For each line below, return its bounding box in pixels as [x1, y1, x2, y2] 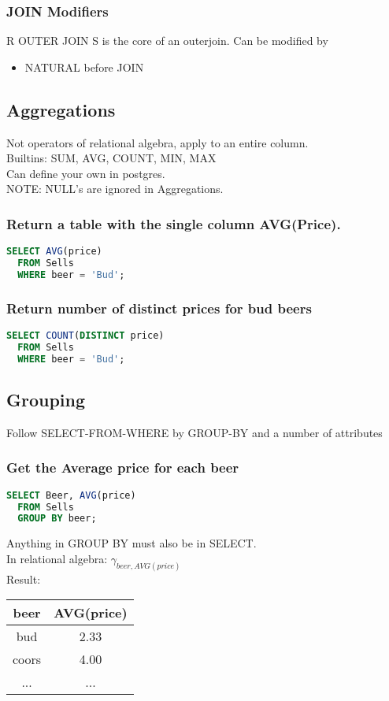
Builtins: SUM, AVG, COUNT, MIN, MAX [6, 150, 217, 166]
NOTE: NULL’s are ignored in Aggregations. [6, 180, 224, 197]
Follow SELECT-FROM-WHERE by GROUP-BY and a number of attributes [6, 424, 383, 440]
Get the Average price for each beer [6, 458, 239, 477]
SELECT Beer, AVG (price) [6, 489, 136, 501]
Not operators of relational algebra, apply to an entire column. [6, 134, 309, 150]
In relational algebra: [6, 550, 108, 566]
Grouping [6, 388, 86, 412]
